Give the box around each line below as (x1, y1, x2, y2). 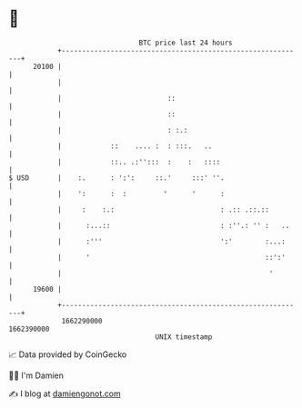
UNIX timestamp (155, 332, 213, 342)
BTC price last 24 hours (138, 38, 233, 47)
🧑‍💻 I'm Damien (8, 370, 65, 381)
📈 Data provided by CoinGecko (8, 349, 127, 360)
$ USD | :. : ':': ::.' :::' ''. (8, 173, 225, 183)
